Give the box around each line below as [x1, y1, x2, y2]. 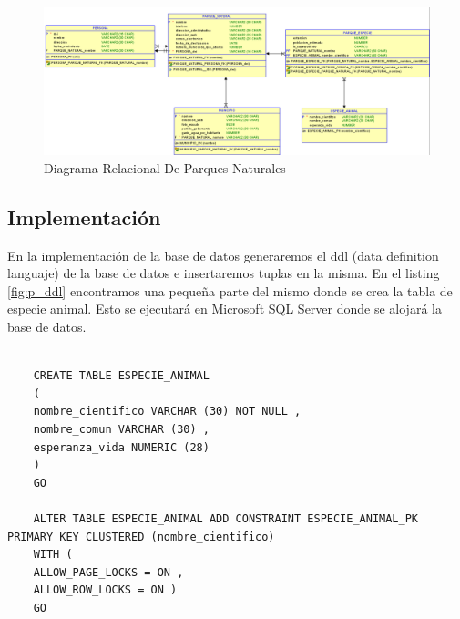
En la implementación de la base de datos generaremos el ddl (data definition [7, 245, 439, 264]
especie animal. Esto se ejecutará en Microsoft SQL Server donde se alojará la [7, 299, 442, 318]
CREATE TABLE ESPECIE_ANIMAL [33, 369, 210, 383]
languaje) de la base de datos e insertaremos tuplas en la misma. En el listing [7, 263, 440, 283]
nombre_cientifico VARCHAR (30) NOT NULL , [33, 405, 302, 418]
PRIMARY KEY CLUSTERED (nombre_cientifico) [7, 530, 275, 543]
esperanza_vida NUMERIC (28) [33, 440, 210, 454]
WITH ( [33, 548, 73, 562]
